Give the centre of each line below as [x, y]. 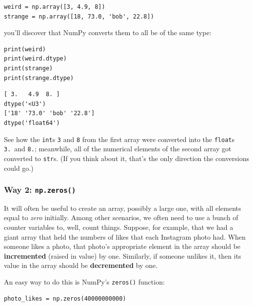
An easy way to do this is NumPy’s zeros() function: [84, 282]
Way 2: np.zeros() [40, 190]
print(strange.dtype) [39, 78]
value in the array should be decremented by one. [81, 265]
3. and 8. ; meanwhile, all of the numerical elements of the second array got [118, 149]
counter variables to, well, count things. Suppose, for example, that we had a [119, 227]
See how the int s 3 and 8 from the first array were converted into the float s [119, 139]
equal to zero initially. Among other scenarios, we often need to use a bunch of [121, 217]
